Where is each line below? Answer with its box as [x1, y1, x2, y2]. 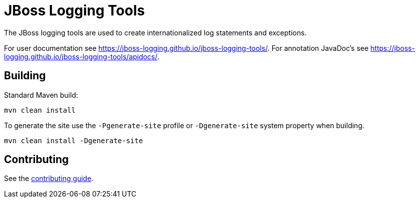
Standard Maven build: [4, 90, 78, 99]
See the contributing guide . [4, 174, 93, 183]
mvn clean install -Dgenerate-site [4, 136, 143, 145]
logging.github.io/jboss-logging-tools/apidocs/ [4, 52, 157, 61]
